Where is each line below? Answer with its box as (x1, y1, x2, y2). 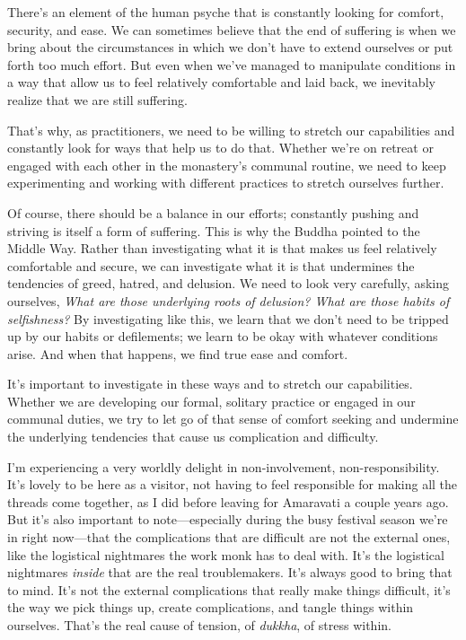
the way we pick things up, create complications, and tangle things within (7, 598, 414, 617)
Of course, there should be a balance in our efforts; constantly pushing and (7, 203, 419, 222)
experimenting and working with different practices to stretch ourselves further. (7, 173, 444, 192)
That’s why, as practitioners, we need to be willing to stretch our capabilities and (7, 120, 455, 139)
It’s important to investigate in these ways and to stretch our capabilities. (7, 374, 413, 393)
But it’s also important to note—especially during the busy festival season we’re (7, 510, 448, 529)
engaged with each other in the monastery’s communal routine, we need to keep (7, 155, 446, 174)
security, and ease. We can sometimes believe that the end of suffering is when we (7, 20, 456, 39)
